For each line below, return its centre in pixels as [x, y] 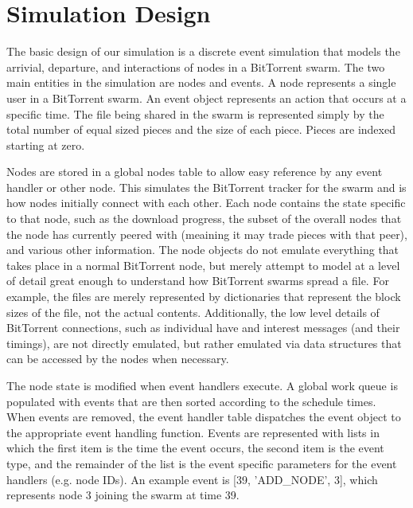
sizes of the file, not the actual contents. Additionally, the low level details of [193, 312]
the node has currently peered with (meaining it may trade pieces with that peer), [207, 234]
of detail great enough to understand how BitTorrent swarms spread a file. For [198, 281]
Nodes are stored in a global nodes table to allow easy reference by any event [195, 172]
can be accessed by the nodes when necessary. [118, 359]
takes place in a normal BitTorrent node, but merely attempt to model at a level [203, 265]
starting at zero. [46, 145]
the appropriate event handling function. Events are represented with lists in [193, 432]
